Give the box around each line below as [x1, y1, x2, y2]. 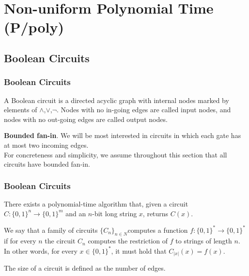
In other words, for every [4, 245, 78, 256]
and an [65, 208, 86, 218]
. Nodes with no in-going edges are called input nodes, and [57, 104, 231, 115]
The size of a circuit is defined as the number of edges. [4, 263, 166, 273]
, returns [142, 208, 169, 218]
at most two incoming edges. [4, 139, 89, 150]
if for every [4, 236, 36, 246]
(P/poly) [4, 17, 64, 37]
